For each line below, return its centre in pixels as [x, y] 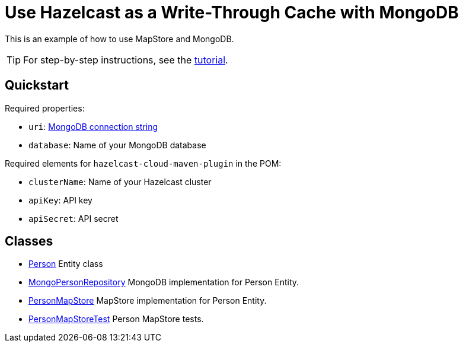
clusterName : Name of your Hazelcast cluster [120, 182]
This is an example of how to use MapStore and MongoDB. [119, 39]
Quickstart [37, 85]
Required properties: [45, 108]
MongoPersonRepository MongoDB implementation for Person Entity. [164, 282]
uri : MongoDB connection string [93, 126]
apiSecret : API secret [74, 218]
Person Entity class [66, 264]
